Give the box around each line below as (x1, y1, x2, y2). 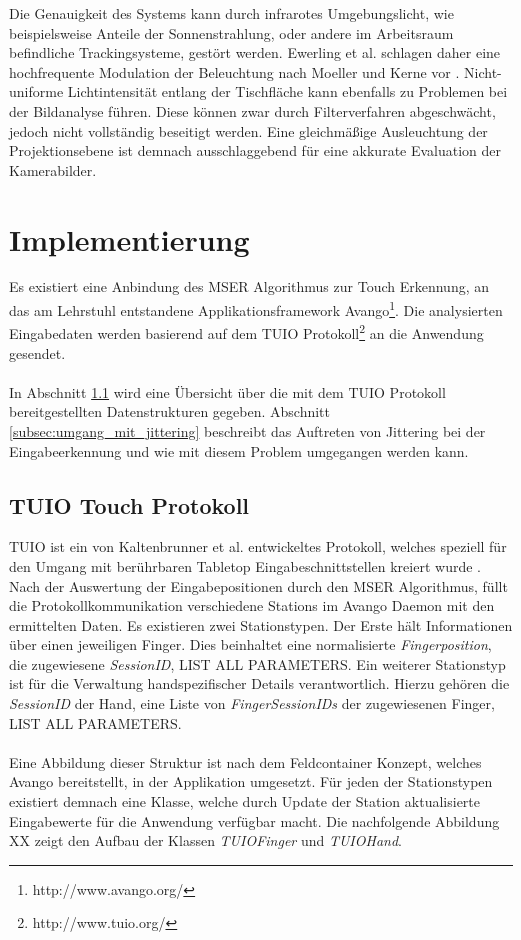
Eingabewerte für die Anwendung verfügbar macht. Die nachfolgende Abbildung (9, 810, 500, 831)
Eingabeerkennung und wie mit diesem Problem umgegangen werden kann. (9, 440, 469, 461)
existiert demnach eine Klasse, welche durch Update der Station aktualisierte (9, 791, 481, 812)
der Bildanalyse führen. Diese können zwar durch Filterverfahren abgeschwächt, (9, 100, 496, 121)
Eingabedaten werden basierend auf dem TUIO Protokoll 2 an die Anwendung (9, 320, 484, 343)
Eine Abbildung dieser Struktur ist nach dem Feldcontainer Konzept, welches (9, 751, 482, 772)
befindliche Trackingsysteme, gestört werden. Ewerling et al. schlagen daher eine (9, 42, 501, 63)
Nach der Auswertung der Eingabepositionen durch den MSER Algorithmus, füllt (9, 575, 508, 596)
